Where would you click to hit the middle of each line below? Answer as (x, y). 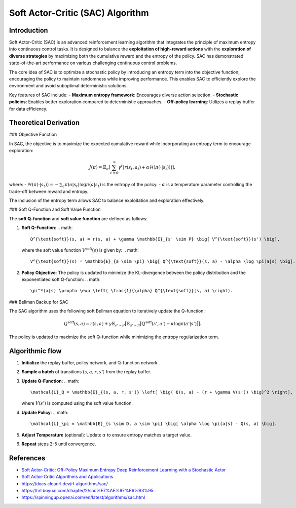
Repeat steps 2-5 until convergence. (59, 444)
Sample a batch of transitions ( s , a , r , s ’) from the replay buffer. (86, 372)
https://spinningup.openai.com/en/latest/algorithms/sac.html (83, 497)
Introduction (29, 30)
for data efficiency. (28, 109)
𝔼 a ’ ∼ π (133, 324)
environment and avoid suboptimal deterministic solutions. (69, 86)
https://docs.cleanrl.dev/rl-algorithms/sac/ (65, 483)
